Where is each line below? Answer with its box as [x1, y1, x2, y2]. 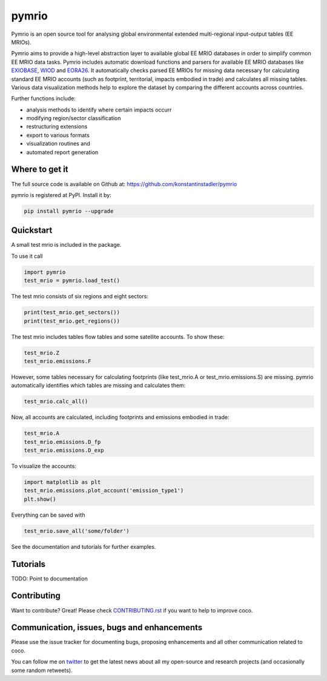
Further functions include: [11, 95, 76, 102]
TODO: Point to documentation [11, 575, 88, 582]
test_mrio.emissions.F [24, 358, 91, 364]
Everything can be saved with [11, 511, 85, 518]
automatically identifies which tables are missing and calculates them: [11, 382, 186, 389]
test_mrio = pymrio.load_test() [24, 277, 121, 284]
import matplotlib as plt [24, 478, 101, 485]
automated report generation [26, 149, 99, 156]
